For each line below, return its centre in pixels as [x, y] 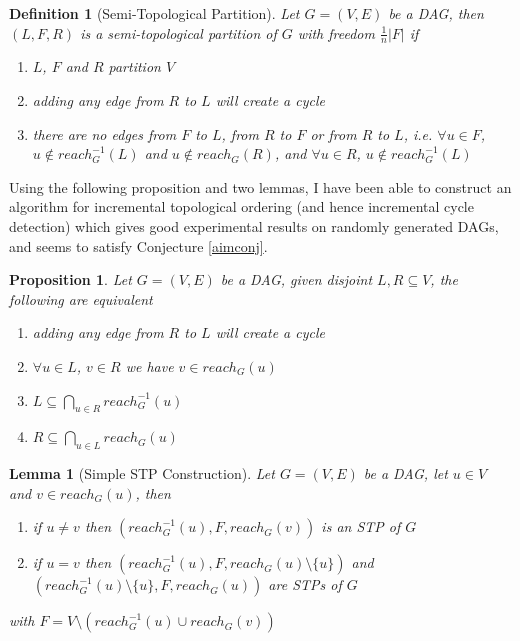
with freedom [336, 32]
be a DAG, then [436, 13]
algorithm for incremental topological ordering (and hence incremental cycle [241, 206]
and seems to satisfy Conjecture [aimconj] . [138, 245]
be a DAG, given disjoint [296, 279]
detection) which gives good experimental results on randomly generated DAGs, [254, 225]
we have [149, 365]
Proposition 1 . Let [70, 279]
